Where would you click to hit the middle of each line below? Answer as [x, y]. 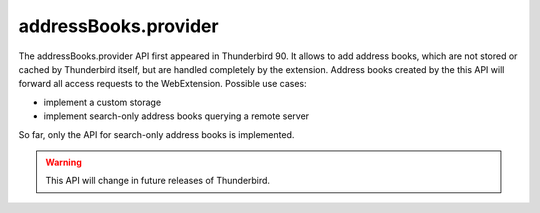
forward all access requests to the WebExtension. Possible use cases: [162, 84]
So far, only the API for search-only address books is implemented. [156, 134]
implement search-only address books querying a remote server [176, 116]
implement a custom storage [102, 102]
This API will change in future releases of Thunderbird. [157, 181]
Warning [63, 162]
